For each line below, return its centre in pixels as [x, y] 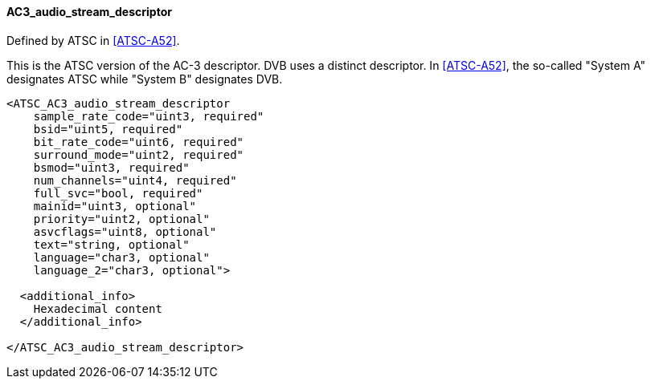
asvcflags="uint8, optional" [125, 231]
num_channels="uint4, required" [135, 180]
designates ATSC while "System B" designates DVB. [145, 79]
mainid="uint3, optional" [115, 206]
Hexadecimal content [98, 308]
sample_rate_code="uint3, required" [149, 116]
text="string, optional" [111, 244]
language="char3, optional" [121, 257]
